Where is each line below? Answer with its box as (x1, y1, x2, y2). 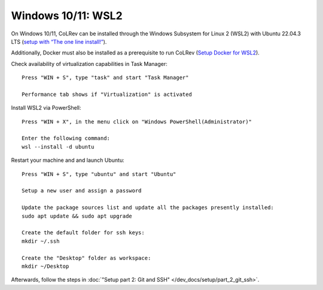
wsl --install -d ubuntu (22, 143, 95, 150)
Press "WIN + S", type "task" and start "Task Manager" (22, 74, 189, 81)
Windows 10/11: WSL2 (11, 9, 123, 22)
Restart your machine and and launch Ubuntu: (11, 156, 125, 164)
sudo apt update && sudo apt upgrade (22, 213, 133, 219)
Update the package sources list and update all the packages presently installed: (22, 204, 275, 211)
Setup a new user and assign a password (22, 188, 142, 194)
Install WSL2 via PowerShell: (11, 104, 81, 111)
